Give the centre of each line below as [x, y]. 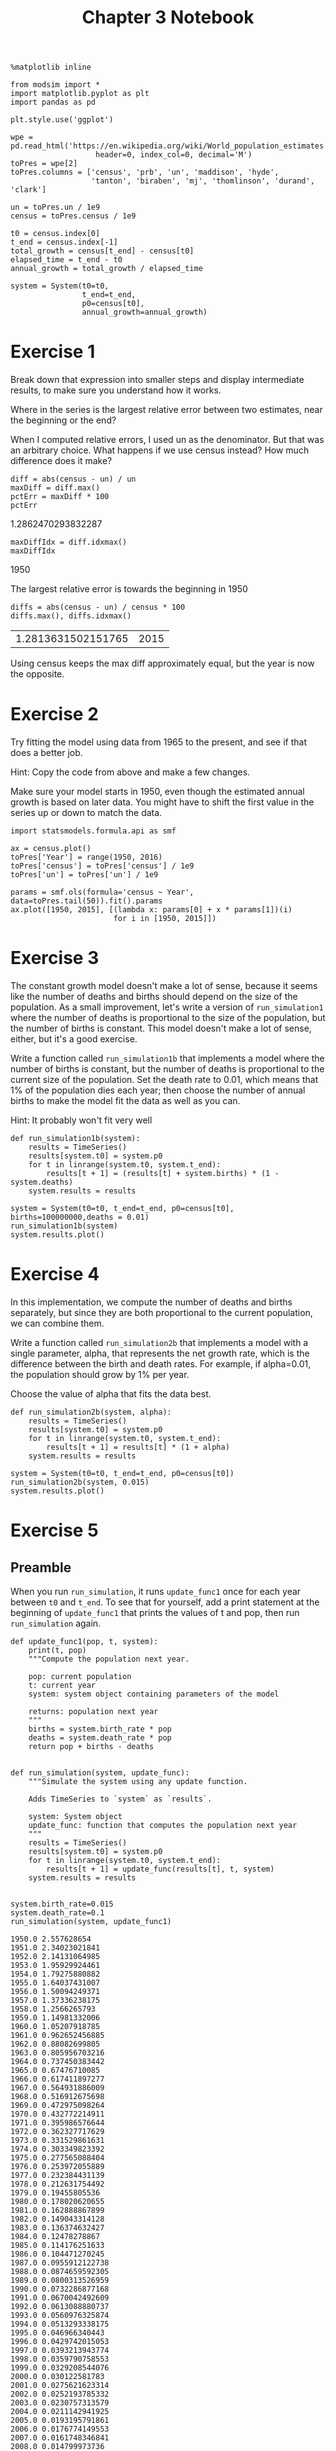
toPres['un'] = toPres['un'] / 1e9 [84, 875]
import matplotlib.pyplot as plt [80, 94]
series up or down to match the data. [86, 813]
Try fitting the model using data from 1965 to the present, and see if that [158, 742]
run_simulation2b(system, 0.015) [80, 1482]
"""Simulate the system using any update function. [138, 1781]
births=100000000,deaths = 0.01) [80, 1217]
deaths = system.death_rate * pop [100, 1737]
